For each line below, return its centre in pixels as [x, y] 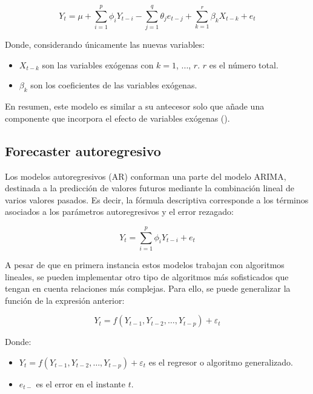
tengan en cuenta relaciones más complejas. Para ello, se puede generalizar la [148, 288]
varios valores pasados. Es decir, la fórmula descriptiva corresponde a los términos [157, 199]
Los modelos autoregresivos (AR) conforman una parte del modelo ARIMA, [146, 176]
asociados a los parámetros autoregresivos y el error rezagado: [119, 212]
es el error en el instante [81, 383]
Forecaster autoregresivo [83, 150]
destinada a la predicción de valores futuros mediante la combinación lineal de [150, 188]
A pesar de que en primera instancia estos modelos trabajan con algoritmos [145, 264]
